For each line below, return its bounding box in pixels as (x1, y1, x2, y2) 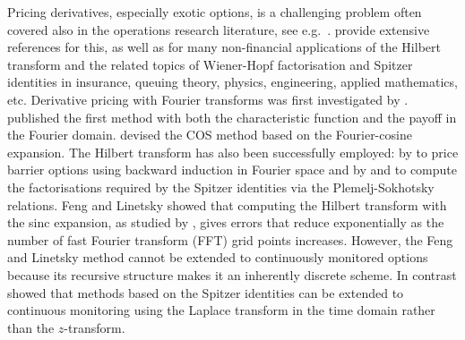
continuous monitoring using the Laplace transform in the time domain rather (7, 301, 435, 319)
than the (7, 318, 55, 336)
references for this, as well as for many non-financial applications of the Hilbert (7, 38, 441, 56)
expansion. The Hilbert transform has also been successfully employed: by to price (7, 142, 459, 161)
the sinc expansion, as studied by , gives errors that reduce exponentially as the (7, 213, 444, 232)
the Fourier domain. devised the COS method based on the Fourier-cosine (7, 125, 412, 144)
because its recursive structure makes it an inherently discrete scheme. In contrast (7, 265, 457, 284)
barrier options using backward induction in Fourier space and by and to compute (7, 160, 458, 179)
